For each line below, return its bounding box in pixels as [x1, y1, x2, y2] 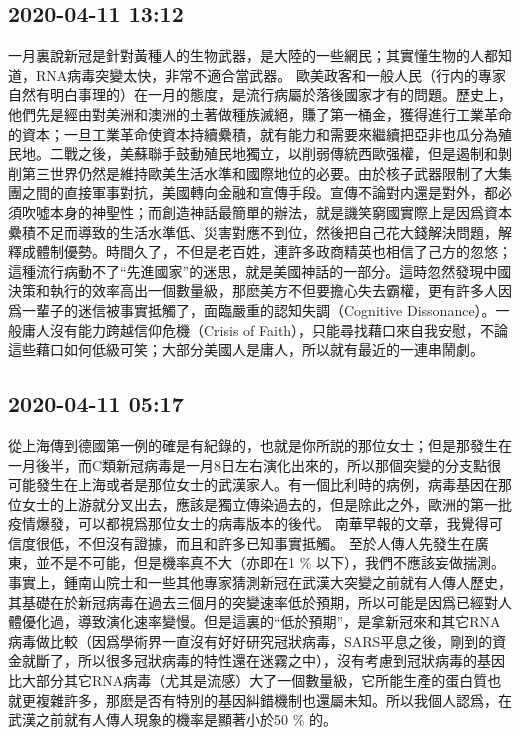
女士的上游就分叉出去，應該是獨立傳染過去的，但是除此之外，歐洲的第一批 [21, 493, 512, 514]
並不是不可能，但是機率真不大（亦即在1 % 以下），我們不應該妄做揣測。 [35, 552, 505, 573]
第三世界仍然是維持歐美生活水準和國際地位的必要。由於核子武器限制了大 [21, 162, 498, 183]
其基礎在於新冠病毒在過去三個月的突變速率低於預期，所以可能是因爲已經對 [8, 591, 498, 612]
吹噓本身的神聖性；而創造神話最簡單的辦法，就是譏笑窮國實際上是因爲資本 [21, 201, 512, 222]
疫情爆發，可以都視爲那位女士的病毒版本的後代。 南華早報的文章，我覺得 [8, 513, 489, 534]
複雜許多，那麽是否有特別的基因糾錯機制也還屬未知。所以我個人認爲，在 [35, 689, 512, 710]
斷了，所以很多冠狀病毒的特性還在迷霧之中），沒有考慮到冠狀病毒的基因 [35, 650, 505, 671]
